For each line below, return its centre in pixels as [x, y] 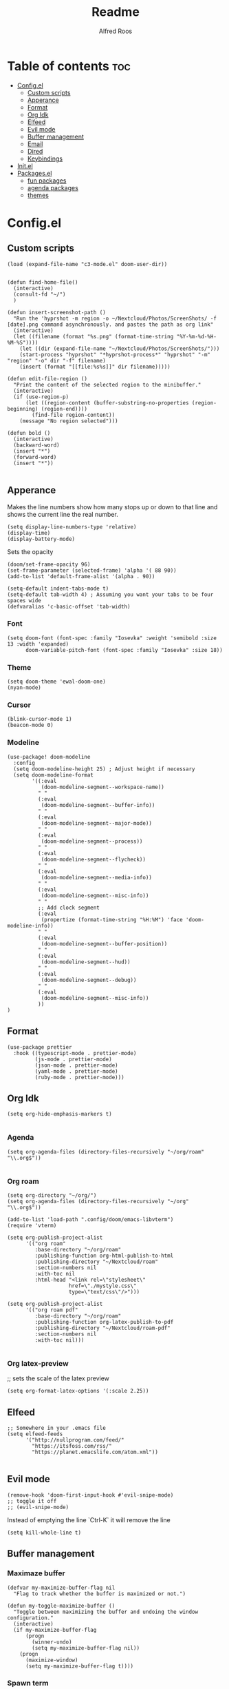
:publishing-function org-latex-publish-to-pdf [104, 1322]
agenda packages [53, 187]
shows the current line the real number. [63, 514]
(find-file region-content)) [74, 415]
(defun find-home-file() [43, 282]
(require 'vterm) [32, 1225]
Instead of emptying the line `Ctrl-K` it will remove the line [89, 1519]
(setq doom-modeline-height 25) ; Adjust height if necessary [104, 769]
